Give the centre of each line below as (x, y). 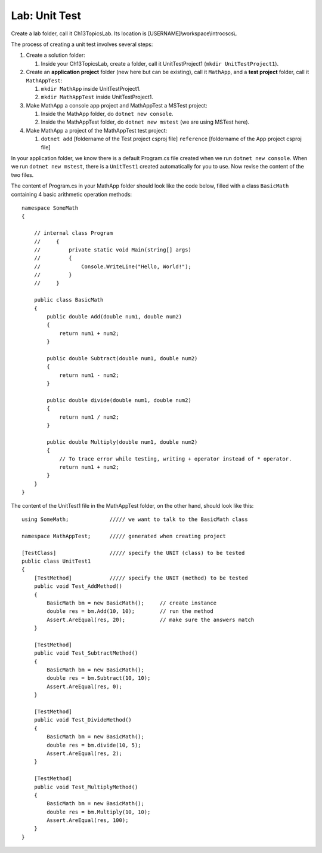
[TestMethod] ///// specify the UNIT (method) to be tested (141, 578)
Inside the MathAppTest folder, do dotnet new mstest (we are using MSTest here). (145, 122)
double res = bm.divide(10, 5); (94, 745)
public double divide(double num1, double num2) (119, 400)
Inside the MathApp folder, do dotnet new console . (107, 114)
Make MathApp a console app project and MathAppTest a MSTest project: (117, 105)
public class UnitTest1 (56, 561)
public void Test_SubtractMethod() (86, 653)
